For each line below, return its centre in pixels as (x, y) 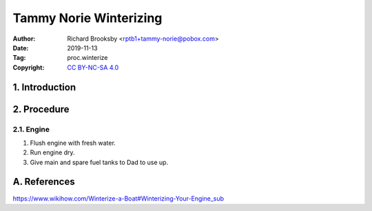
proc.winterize (87, 58)
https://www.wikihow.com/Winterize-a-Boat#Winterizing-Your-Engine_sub (118, 198)
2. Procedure (41, 109)
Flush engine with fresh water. (73, 143)
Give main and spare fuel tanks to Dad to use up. (99, 162)
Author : (24, 39)
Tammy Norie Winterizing (87, 18)
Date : (21, 48)
